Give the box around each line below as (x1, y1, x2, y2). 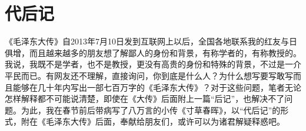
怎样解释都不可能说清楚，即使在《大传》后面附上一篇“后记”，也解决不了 (5, 92, 285, 105)
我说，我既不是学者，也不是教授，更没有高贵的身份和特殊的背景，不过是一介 (5, 58, 301, 70)
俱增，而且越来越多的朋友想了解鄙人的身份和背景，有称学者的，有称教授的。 (5, 46, 301, 58)
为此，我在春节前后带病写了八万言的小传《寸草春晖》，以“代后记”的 (21, 104, 281, 116)
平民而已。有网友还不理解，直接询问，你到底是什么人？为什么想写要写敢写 (5, 69, 293, 81)
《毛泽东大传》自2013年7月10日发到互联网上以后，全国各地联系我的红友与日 (5, 35, 297, 47)
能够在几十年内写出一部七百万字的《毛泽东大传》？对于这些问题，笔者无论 (12, 81, 301, 93)
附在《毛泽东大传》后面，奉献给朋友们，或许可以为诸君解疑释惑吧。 (21, 115, 285, 127)
